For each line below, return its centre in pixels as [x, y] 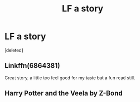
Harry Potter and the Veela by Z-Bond [64, 93]
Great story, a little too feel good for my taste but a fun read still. [70, 78]
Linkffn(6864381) [32, 66]
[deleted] [14, 50]
